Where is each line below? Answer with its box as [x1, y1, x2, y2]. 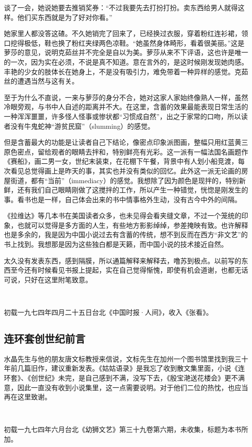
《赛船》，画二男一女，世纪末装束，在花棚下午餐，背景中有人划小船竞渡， [4, 156, 238, 166]
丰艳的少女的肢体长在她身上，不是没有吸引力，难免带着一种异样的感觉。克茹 [4, 66, 248, 76]
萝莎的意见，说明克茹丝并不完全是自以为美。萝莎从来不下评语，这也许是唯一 [4, 47, 248, 57]
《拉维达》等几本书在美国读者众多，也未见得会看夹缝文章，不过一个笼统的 [4, 210, 241, 221]
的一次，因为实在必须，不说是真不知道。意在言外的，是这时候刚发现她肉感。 [4, 56, 248, 67]
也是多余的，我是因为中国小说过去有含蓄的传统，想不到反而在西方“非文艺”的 [4, 229, 248, 240]
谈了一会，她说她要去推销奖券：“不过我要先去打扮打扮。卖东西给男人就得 [4, 2, 238, 12]
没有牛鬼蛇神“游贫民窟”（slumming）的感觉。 [10, 120, 155, 131]
